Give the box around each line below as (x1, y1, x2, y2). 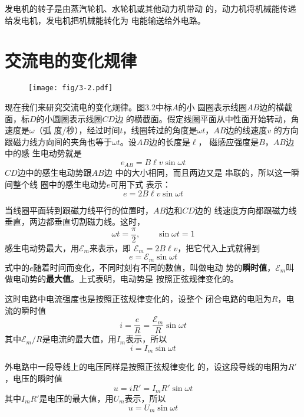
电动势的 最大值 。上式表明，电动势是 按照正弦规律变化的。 (12, 272, 239, 285)
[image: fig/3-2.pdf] (28, 84, 113, 93)
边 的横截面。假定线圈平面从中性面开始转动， (115, 112, 291, 124)
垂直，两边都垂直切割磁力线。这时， (5, 215, 145, 228)
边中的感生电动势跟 (17, 166, 92, 179)
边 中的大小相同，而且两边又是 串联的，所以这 (104, 166, 283, 179)
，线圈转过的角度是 (123, 124, 197, 136)
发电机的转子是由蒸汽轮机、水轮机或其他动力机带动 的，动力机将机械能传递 (5, 2, 296, 14)
